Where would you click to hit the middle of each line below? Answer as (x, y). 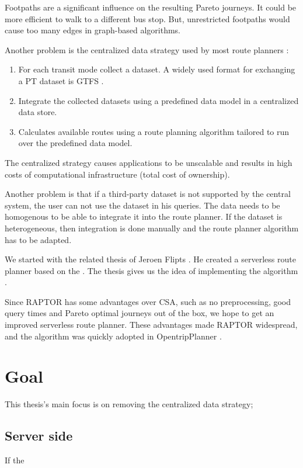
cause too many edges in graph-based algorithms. (93, 30)
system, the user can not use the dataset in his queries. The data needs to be (142, 205)
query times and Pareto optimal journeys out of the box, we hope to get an (140, 313)
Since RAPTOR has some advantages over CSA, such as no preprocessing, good (148, 301)
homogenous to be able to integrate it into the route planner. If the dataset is (144, 216)
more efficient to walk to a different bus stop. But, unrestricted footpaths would (147, 18)
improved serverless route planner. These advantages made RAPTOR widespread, (151, 325)
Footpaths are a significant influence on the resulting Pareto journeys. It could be (151, 7)
